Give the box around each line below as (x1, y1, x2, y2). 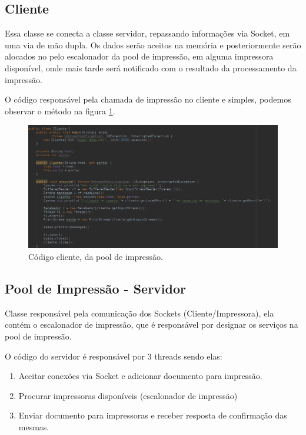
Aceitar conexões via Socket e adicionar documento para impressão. (18, 370, 262, 382)
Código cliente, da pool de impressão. (28, 251, 163, 263)
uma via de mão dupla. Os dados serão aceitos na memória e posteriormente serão (5, 38, 301, 51)
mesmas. (18, 421, 49, 433)
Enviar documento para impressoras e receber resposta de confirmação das (18, 409, 287, 421)
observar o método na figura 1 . (5, 104, 115, 117)
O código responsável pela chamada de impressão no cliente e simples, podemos (5, 93, 291, 106)
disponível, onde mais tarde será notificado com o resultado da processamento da (5, 61, 297, 74)
